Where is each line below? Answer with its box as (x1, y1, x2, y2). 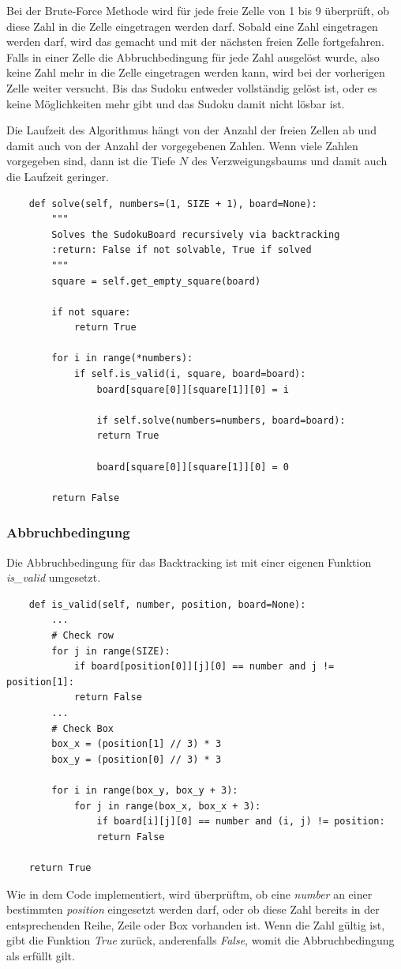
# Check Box (51, 722, 114, 734)
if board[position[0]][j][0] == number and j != (73, 661, 335, 673)
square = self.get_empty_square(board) (51, 275, 261, 287)
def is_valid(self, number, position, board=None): (28, 598, 306, 610)
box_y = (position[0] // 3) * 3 (51, 753, 222, 765)
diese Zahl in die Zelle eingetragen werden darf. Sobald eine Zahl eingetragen (6, 17, 378, 34)
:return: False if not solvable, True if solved (51, 244, 312, 256)
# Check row (51, 630, 114, 641)
